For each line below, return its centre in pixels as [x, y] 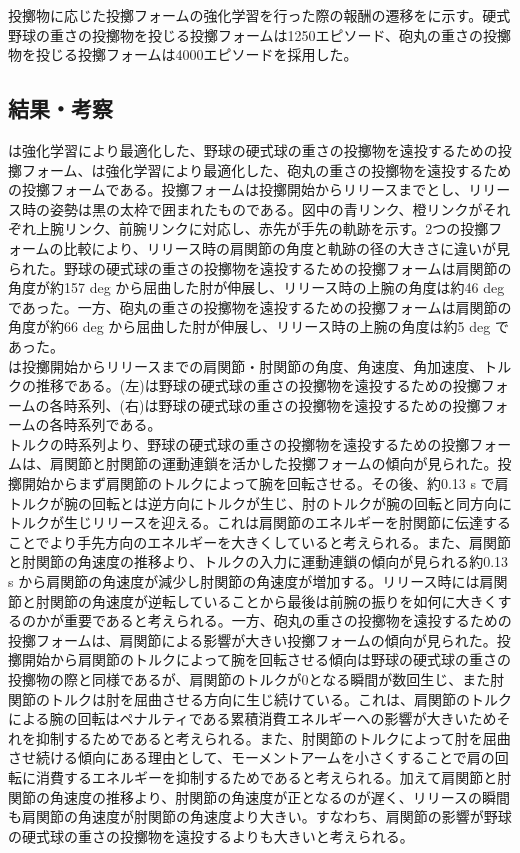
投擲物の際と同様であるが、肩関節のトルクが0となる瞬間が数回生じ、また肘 [256, 679]
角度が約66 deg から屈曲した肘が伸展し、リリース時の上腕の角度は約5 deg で [258, 326]
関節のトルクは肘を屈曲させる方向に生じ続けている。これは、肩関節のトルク [260, 698]
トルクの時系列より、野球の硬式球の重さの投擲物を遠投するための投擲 [239, 443]
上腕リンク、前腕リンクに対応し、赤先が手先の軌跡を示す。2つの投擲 [262, 228]
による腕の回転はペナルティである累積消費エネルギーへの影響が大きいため [252, 718]
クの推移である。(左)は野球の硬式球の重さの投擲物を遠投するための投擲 [244, 385]
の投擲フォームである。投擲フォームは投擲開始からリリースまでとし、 [238, 189]
